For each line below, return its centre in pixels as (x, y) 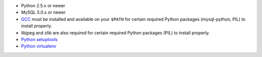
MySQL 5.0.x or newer (43, 13)
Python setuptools (39, 39)
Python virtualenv (39, 46)
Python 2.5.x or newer (43, 6)
